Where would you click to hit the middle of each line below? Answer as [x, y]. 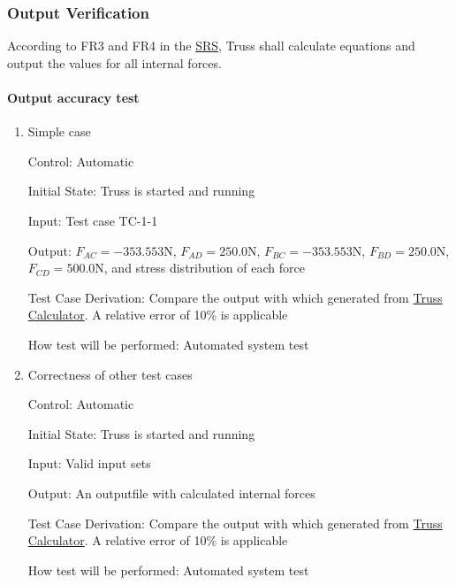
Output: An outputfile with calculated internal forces [171, 493]
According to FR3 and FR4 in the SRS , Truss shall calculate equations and [211, 46]
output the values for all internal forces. [114, 62]
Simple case [59, 131]
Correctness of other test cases [110, 374]
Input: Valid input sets [89, 463]
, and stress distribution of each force [204, 268]
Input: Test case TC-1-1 [93, 220]
